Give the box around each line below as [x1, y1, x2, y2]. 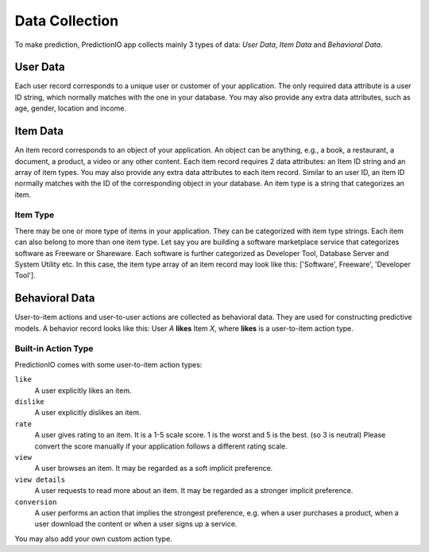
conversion [14, 497, 57, 507]
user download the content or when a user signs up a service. [34, 519, 238, 529]
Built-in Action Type [14, 343, 94, 354]
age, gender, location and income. [14, 103, 127, 113]
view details [14, 475, 66, 484]
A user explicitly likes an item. [34, 386, 132, 395]
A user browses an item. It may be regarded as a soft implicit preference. [34, 464, 273, 473]
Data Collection [14, 12, 119, 29]
